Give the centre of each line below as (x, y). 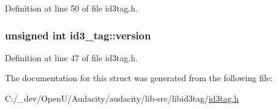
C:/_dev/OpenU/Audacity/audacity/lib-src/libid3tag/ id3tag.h (122, 98)
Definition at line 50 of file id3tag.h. (71, 8)
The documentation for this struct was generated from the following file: (139, 78)
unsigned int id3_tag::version (78, 35)
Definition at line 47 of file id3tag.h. (71, 57)
